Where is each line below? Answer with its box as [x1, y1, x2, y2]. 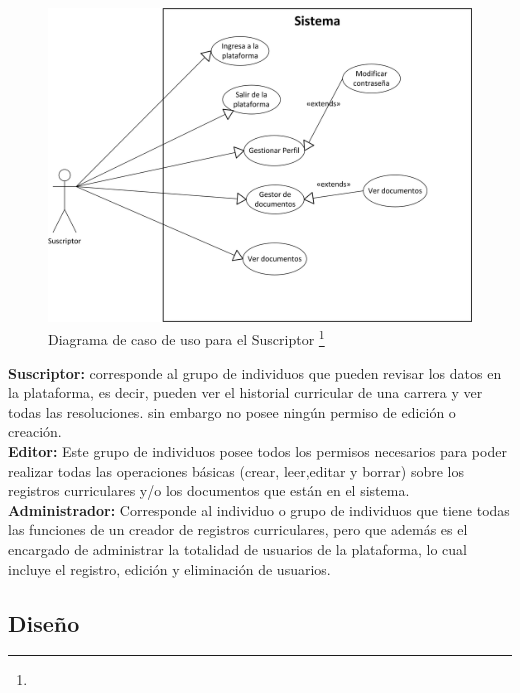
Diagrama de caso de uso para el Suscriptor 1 [48, 326, 325, 350]
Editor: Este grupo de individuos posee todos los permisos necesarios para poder [8, 441, 507, 462]
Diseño [8, 607, 80, 638]
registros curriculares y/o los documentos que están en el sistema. [8, 480, 410, 501]
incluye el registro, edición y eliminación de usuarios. [8, 558, 331, 579]
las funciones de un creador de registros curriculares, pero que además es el [8, 519, 468, 540]
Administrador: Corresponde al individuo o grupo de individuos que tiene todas [8, 499, 510, 520]
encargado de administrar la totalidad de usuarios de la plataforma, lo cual [8, 539, 467, 560]
